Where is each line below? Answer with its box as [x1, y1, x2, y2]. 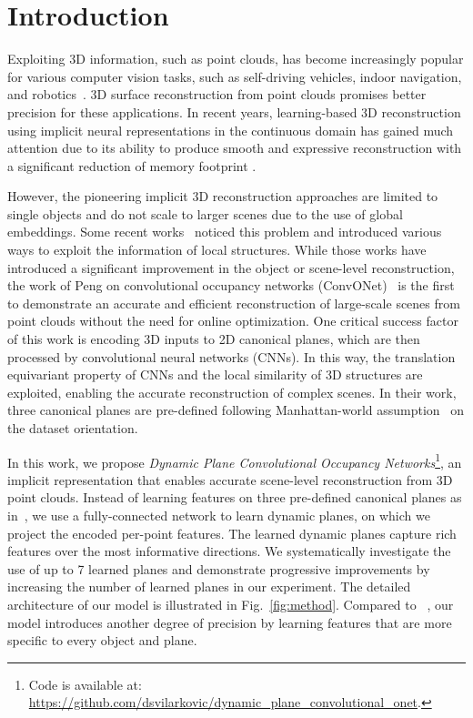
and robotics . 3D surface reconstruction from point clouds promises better [7, 85, 427, 104]
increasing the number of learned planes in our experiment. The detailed [7, 577, 411, 596]
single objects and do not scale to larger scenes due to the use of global [7, 204, 403, 223]
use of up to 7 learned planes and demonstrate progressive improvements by [7, 559, 430, 578]
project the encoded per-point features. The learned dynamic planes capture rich [7, 523, 457, 542]
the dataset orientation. [7, 419, 138, 437]
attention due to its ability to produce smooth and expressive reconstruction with [7, 138, 462, 157]
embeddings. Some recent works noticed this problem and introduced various [7, 222, 442, 241]
